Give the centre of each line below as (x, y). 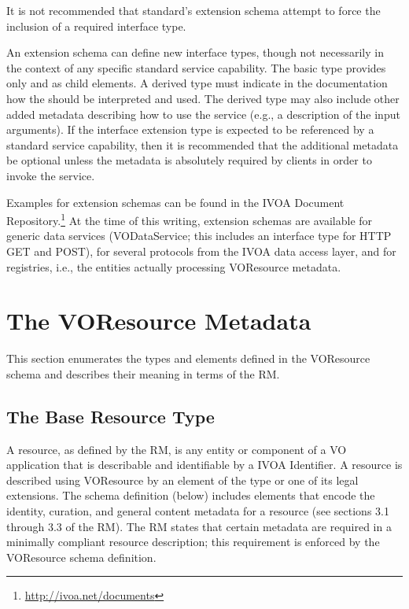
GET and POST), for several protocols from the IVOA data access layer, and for (201, 251)
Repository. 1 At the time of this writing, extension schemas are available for (190, 219)
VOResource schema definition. (81, 557)
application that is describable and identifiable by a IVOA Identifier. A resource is (204, 465)
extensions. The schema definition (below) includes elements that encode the (191, 495)
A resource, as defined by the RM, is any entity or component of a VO (177, 449)
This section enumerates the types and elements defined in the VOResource (188, 358)
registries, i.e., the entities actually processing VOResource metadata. (174, 266)
